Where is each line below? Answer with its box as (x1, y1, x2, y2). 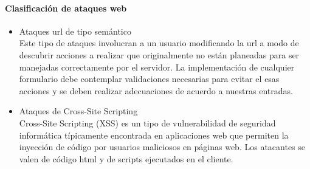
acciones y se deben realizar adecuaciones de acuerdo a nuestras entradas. (19, 84, 293, 97)
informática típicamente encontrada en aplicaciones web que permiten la (19, 128, 289, 141)
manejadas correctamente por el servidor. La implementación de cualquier (19, 60, 295, 73)
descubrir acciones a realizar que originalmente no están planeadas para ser (19, 48, 300, 61)
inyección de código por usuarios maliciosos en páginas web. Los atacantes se (19, 140, 306, 153)
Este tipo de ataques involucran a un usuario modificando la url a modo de (19, 36, 299, 49)
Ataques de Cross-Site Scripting (19, 105, 138, 117)
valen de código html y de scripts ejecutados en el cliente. (19, 152, 233, 165)
